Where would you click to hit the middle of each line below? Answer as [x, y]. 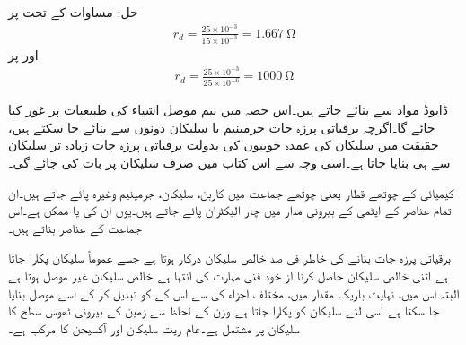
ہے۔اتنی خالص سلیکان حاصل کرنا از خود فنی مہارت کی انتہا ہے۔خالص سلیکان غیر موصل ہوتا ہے [228, 275]
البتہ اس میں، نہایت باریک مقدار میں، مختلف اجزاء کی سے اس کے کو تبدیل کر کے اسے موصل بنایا [234, 293]
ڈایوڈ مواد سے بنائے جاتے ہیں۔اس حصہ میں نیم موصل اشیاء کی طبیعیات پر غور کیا [228, 110]
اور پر [23, 54]
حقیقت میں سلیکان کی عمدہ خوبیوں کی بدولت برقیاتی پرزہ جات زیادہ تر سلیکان [224, 145]
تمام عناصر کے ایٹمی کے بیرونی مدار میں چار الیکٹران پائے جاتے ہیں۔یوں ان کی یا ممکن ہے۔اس [230, 210]
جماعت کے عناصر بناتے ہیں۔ [75, 227]
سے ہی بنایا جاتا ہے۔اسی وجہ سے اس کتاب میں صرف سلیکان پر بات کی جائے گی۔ [229, 162]
